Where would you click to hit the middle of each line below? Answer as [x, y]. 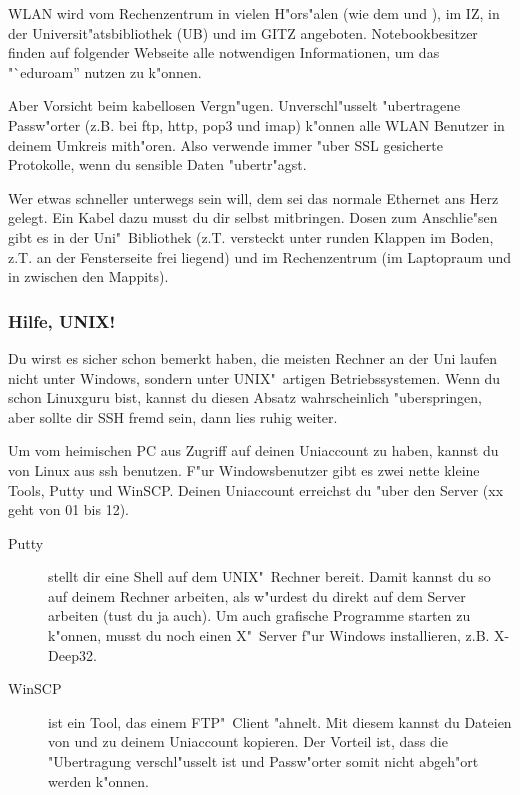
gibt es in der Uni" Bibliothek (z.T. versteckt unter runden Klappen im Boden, [251, 236]
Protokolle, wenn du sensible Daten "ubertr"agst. [157, 164]
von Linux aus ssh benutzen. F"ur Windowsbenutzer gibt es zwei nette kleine [244, 469]
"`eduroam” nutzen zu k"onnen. [105, 71]
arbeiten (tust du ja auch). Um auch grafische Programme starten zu [259, 615]
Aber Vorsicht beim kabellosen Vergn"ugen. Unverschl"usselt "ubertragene [234, 105]
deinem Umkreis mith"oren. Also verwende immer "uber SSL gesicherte [225, 144]
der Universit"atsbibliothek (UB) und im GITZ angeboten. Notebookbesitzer [243, 32]
